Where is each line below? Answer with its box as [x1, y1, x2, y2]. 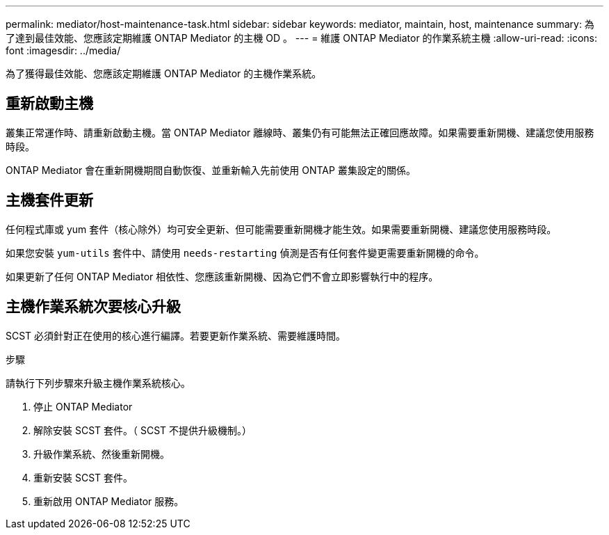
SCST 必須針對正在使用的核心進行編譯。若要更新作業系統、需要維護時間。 [6, 329, 346, 342]
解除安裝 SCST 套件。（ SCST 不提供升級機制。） [33, 424, 252, 436]
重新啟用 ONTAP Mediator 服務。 [33, 495, 184, 507]
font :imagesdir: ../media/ [6, 45, 121, 56]
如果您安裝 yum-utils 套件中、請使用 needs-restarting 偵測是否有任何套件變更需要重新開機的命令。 [6, 246, 485, 259]
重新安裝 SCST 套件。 [33, 471, 133, 484]
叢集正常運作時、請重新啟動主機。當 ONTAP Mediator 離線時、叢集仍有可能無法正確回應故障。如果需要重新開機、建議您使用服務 [6, 126, 594, 138]
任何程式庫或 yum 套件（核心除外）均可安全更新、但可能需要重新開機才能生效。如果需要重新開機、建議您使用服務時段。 [6, 223, 557, 235]
